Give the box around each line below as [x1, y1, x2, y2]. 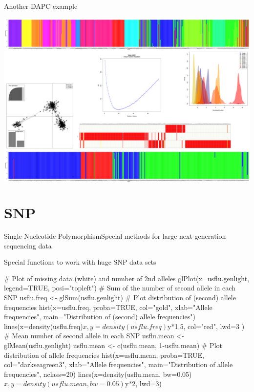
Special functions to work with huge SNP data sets [4, 257, 156, 267]
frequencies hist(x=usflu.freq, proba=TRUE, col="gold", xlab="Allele [4, 302, 212, 312]
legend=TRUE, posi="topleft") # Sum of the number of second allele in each [4, 283, 235, 293]
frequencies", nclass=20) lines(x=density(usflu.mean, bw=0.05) [4, 369, 192, 379]
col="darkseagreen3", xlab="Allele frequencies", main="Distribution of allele [4, 359, 233, 370]
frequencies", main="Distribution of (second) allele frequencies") [4, 311, 196, 322]
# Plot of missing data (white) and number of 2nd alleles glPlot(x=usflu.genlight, [4, 273, 250, 283]
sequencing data [4, 240, 52, 250]
